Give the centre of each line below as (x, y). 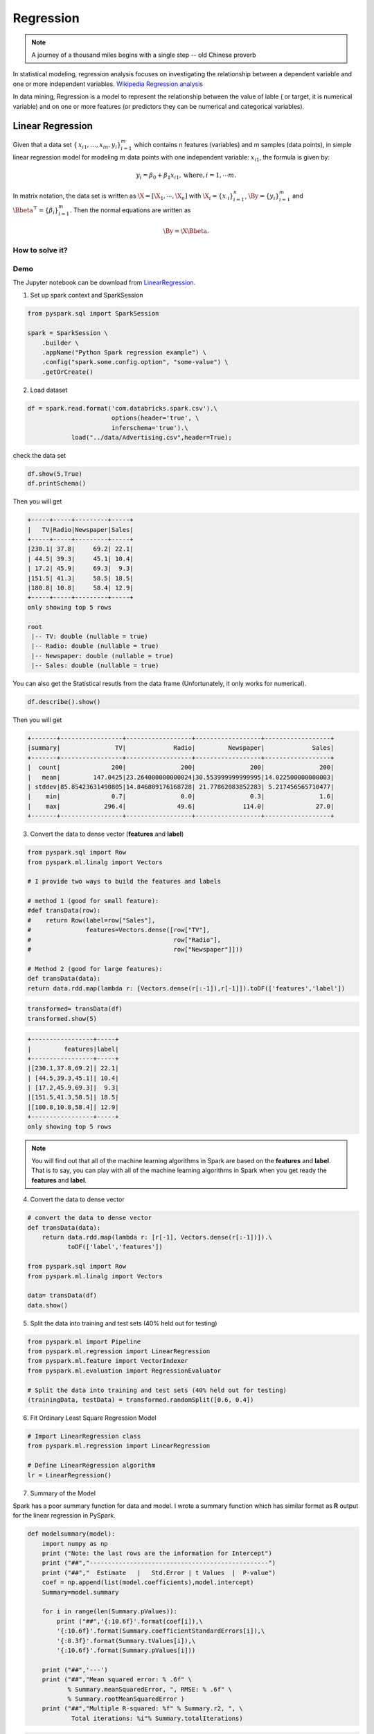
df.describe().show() (64, 702)
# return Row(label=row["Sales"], (91, 920)
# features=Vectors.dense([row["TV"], (119, 930)
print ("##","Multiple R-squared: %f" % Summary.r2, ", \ (142, 1709)
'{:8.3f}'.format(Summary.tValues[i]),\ (126, 1641)
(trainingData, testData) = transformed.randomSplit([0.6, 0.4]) (141, 1400)
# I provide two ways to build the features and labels (124, 882)
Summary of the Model (63, 1493)
